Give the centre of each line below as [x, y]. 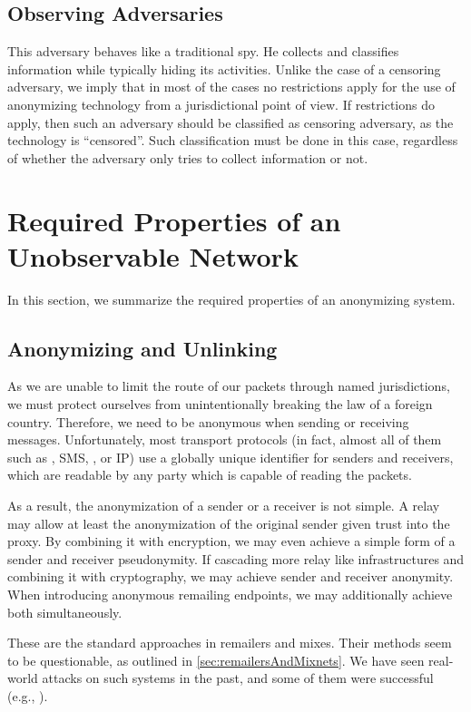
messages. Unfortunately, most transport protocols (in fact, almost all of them [225, 439]
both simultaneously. [65, 612]
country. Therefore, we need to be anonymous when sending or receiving [208, 421]
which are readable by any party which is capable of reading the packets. [210, 475]
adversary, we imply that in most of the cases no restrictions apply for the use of [231, 87]
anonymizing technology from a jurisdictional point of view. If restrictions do [221, 104]
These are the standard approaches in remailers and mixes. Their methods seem [230, 643]
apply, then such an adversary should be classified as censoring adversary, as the [231, 122]
